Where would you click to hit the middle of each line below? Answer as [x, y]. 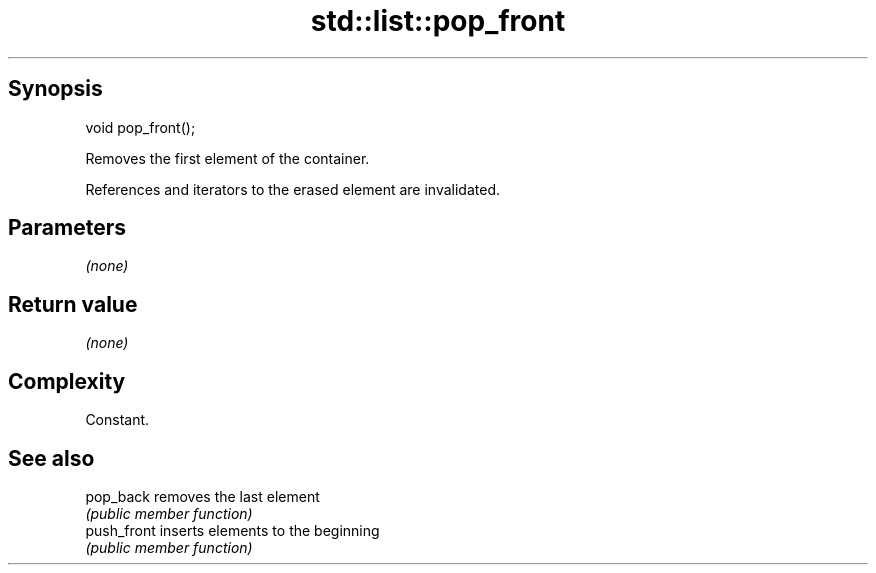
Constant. [117, 420]
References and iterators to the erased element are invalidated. [293, 189]
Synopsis [55, 89]
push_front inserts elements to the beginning [232, 530]
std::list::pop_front [438, 21]
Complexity [67, 381]
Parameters [67, 228]
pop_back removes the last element [202, 496]
